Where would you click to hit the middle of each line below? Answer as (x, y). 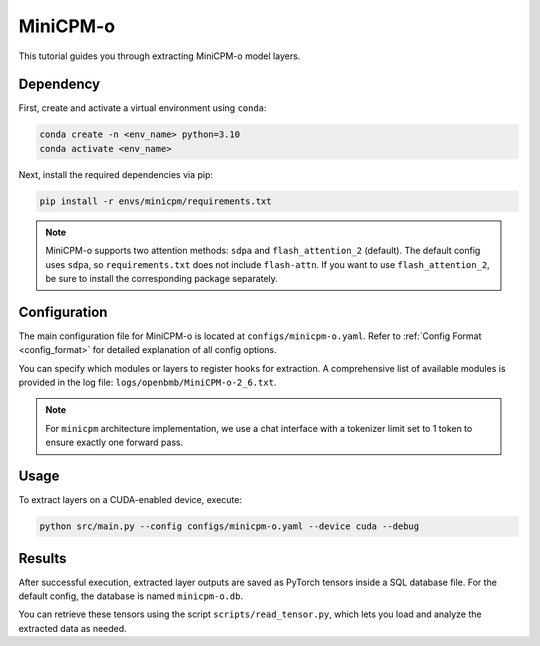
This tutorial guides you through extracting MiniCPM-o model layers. (159, 56)
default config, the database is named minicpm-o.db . (131, 596)
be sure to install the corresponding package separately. (162, 278)
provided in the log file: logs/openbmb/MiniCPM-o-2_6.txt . (147, 382)
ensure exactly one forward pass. (114, 442)
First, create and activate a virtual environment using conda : (142, 108)
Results (42, 558)
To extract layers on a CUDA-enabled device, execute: (130, 500)
